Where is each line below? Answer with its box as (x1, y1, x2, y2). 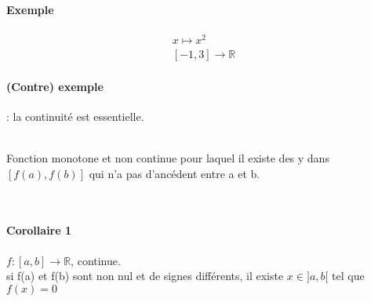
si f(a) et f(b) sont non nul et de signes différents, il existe (6, 267, 284, 284)
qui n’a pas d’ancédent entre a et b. (89, 165, 260, 181)
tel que (332, 267, 365, 284)
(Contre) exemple (6, 78, 104, 94)
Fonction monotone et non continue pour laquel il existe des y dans (6, 149, 329, 166)
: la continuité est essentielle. (6, 107, 144, 124)
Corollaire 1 (6, 222, 72, 238)
